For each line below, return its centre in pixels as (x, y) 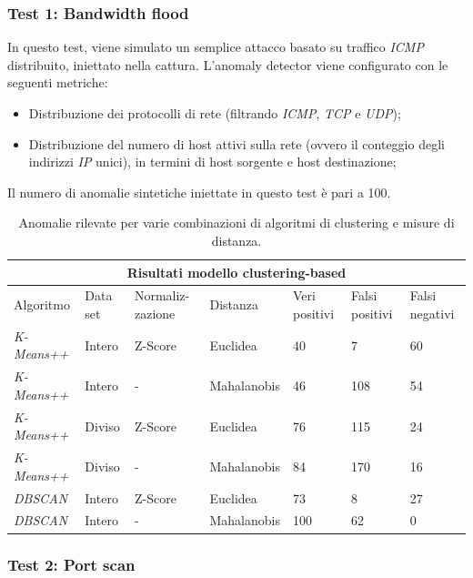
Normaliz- (162, 295)
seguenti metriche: (58, 82)
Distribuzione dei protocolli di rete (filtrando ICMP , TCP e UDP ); (215, 113)
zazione (155, 313)
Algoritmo (42, 304)
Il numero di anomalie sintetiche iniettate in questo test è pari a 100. (199, 192)
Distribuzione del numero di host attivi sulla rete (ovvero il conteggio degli (236, 143)
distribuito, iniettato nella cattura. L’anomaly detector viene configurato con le (228, 64)
